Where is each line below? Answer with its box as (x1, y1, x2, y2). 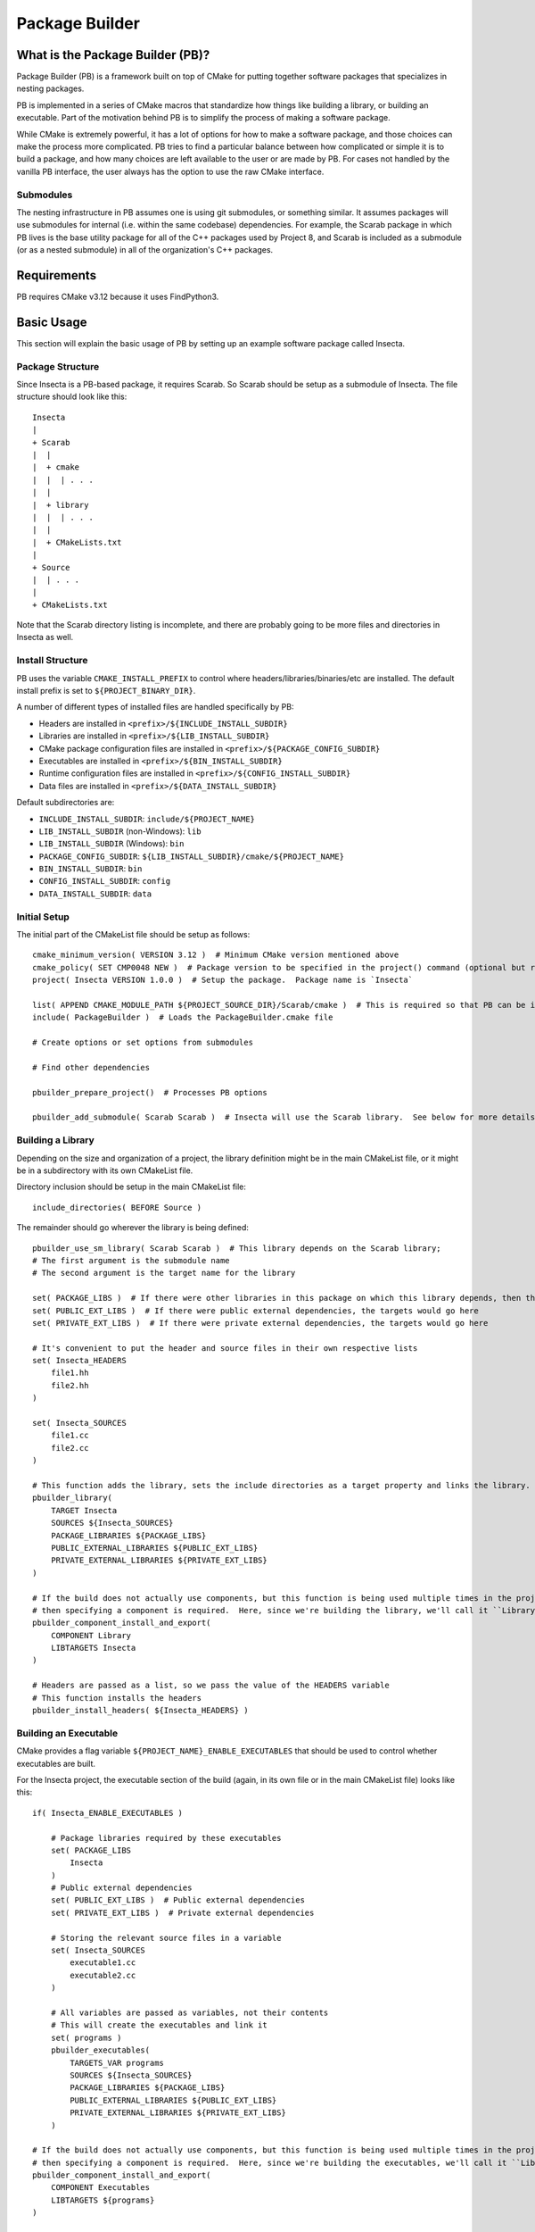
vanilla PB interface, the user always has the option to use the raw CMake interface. (16, 166, 325, 177)
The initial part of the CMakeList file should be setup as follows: (16, 929, 251, 940)
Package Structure (16, 360, 100, 372)
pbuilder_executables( (50, 2045, 151, 2055)
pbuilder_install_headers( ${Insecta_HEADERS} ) (32, 1705, 249, 1716)
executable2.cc (70, 1970, 136, 1980)
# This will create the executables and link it (50, 2020, 267, 2030)
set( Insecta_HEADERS (32, 1355, 127, 1366)
